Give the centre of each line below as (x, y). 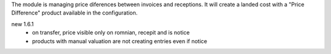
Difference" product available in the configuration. (74, 13)
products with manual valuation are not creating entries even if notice (120, 41)
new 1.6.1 (22, 24)
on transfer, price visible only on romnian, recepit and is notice (111, 33)
